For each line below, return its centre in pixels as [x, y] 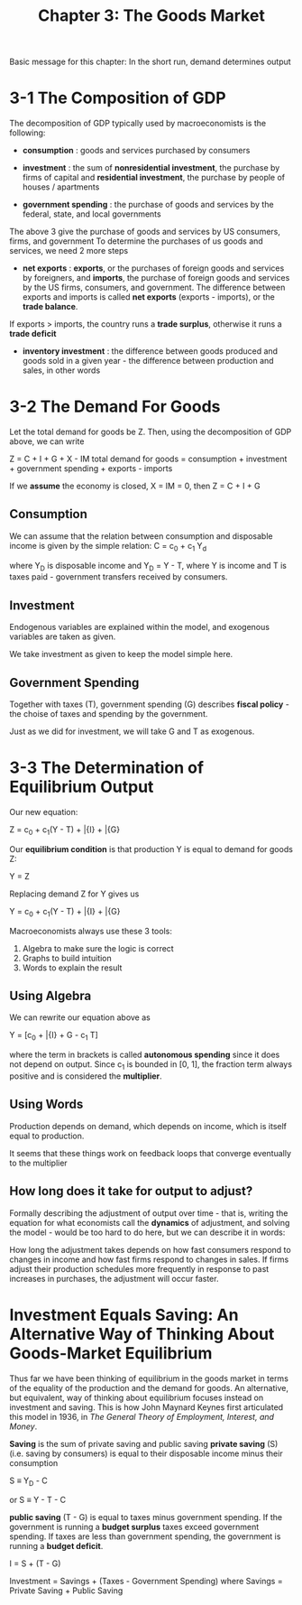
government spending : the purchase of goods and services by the [148, 205]
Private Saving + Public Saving [66, 1591]
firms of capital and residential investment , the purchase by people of [154, 178]
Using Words [46, 1104]
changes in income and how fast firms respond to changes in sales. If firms [149, 1259]
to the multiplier [38, 1163]
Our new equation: [44, 812]
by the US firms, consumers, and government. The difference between [154, 288]
